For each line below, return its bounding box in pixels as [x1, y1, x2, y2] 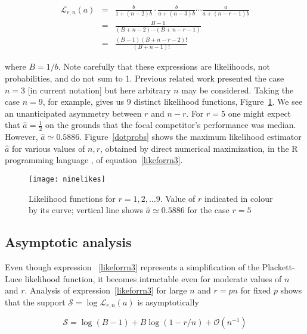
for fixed [240, 284, 271, 296]
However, [5, 130, 38, 143]
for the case [187, 204, 230, 216]
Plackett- [262, 261, 295, 273]
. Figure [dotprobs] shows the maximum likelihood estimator [79, 130, 302, 143]
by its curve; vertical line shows [29, 204, 144, 216]
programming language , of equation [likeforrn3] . [5, 154, 183, 166]
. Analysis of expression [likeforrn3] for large [24, 284, 187, 296]
